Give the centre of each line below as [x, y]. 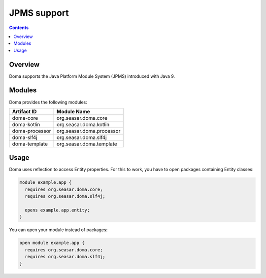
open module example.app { [52, 243]
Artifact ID [24, 111]
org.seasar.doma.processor [89, 131]
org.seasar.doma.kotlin [83, 124]
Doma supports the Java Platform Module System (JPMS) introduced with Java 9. [92, 76]
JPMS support [39, 13]
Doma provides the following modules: [48, 102]
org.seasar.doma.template [87, 144]
